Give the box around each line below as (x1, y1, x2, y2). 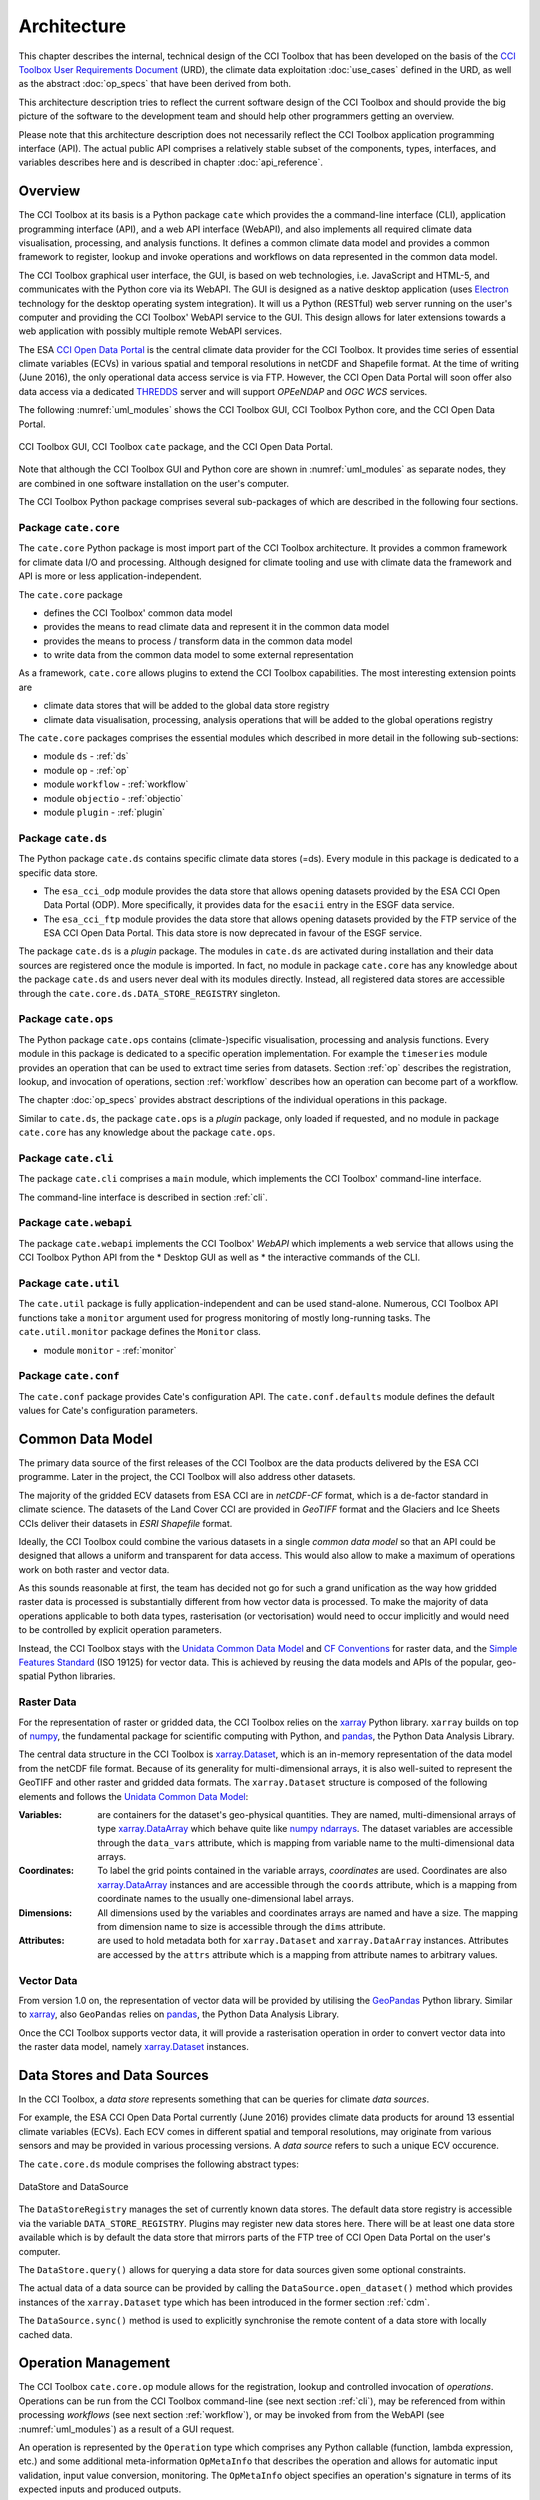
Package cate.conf (18, 1369, 120, 1383)
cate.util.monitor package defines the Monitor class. (18, 1326, 262, 1338)
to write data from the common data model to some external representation (43, 649, 354, 661)
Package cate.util (18, 1276, 120, 1290)
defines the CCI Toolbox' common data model (43, 606, 233, 619)
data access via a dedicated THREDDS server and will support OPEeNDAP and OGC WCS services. (18, 385, 428, 397)
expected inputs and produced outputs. (18, 2483, 182, 2495)
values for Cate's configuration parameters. (18, 1405, 199, 1417)
